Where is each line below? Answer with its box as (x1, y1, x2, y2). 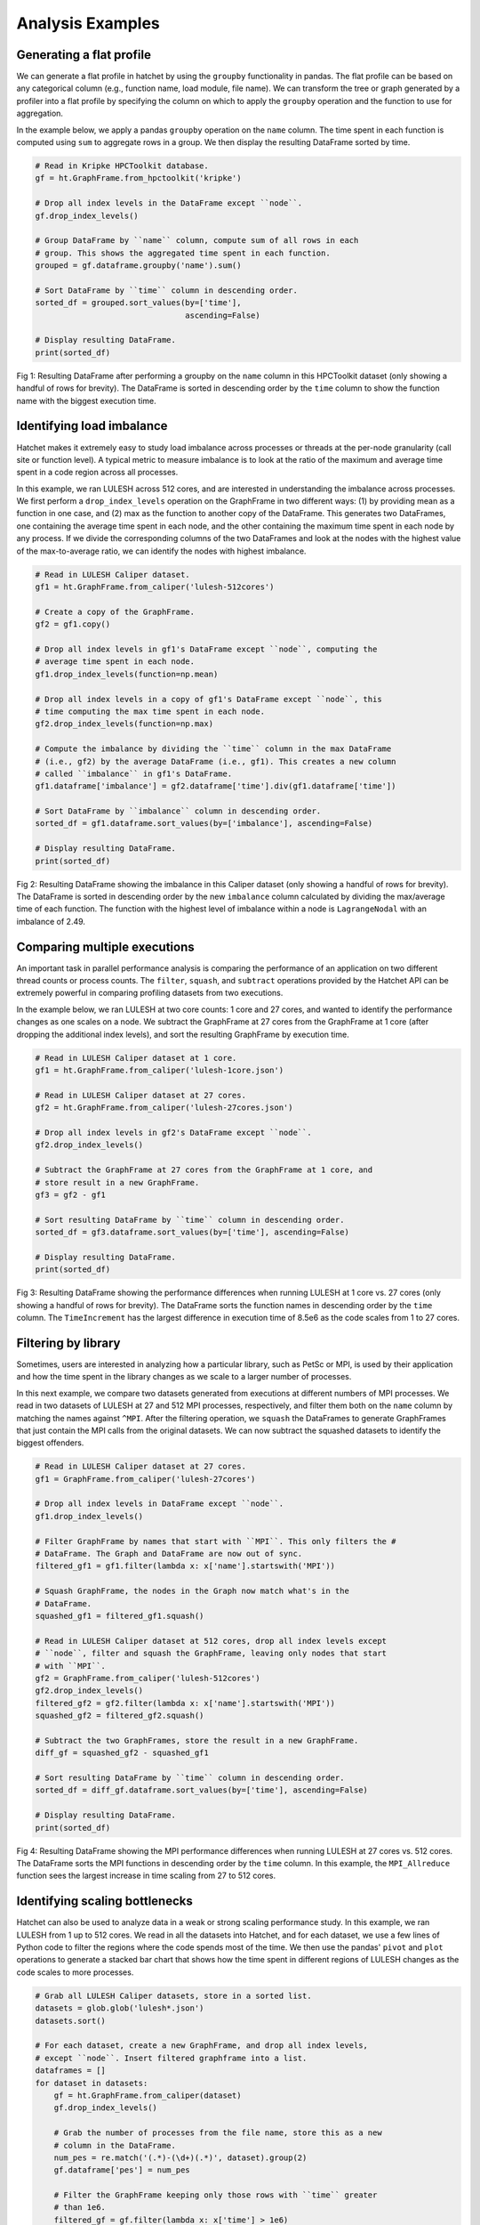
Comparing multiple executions (16, 939, 195, 954)
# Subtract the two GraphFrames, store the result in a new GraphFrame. (35, 1735, 359, 1745)
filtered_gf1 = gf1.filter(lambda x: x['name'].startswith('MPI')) (35, 1561, 336, 1571)
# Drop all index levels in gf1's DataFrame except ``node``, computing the (35, 643, 378, 654)
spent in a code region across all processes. (16, 467, 179, 478)
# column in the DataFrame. (53, 2140, 177, 2150)
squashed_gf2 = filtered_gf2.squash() (35, 1711, 204, 1721)
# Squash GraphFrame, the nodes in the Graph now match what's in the (35, 1586, 350, 1597)
